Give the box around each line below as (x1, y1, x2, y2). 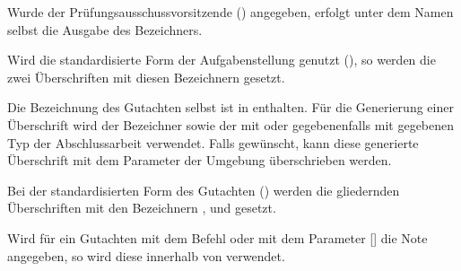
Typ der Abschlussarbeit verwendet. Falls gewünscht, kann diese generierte (7, 133, 419, 152)
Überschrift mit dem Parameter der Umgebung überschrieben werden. (7, 151, 392, 170)
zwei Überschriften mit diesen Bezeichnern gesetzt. (7, 67, 285, 86)
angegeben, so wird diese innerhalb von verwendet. (7, 246, 285, 265)
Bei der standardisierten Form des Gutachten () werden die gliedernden (7, 180, 400, 199)
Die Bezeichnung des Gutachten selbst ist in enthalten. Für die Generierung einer (7, 98, 454, 117)
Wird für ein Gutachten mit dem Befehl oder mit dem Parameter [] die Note (7, 228, 428, 247)
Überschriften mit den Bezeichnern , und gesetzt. (7, 198, 276, 217)
